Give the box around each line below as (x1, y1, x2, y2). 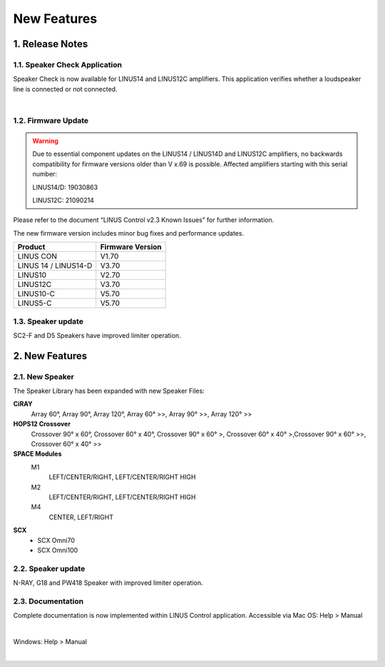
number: (32, 170, 57, 179)
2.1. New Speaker (13, 371, 74, 381)
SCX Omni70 (37, 536, 75, 544)
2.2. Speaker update (13, 563, 86, 573)
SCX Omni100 (37, 546, 78, 554)
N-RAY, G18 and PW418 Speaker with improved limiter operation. (13, 578, 203, 587)
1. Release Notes (13, 38, 88, 50)
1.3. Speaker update (13, 316, 83, 326)
